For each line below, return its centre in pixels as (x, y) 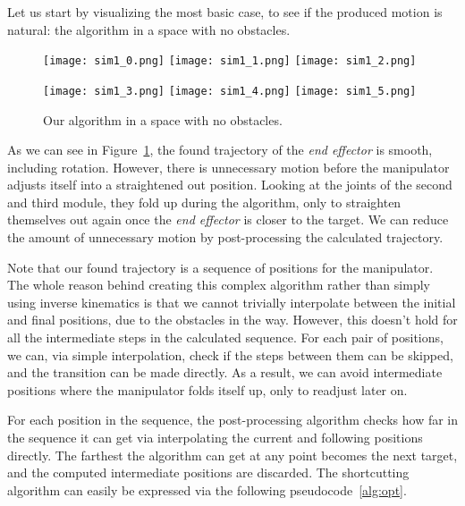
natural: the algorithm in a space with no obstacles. (149, 29)
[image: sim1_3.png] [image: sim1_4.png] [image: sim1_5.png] (230, 91)
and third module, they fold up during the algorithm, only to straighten (204, 202)
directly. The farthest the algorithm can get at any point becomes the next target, (232, 455)
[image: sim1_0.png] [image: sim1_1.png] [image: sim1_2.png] (230, 61)
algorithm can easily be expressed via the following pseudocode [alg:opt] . (207, 489)
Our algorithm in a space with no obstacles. (163, 119)
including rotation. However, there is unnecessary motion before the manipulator (228, 167)
